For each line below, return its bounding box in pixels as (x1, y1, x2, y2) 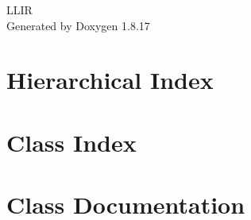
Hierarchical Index (6, 64, 214, 96)
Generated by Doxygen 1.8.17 (6, 17, 150, 33)
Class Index (6, 125, 137, 158)
